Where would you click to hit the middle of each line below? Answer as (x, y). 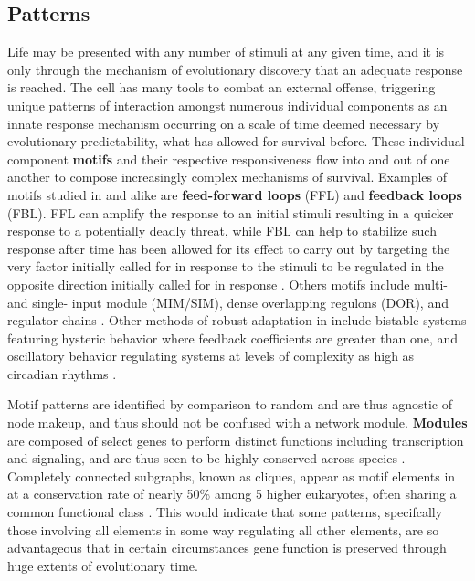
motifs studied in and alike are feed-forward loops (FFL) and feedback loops (235, 194)
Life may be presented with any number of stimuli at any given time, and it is (226, 52)
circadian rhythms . (62, 373)
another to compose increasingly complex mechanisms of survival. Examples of (227, 177)
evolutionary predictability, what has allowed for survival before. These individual (236, 141)
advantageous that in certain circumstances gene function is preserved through (227, 548)
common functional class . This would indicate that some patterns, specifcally (225, 512)
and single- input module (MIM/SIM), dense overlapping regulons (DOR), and (228, 302)
